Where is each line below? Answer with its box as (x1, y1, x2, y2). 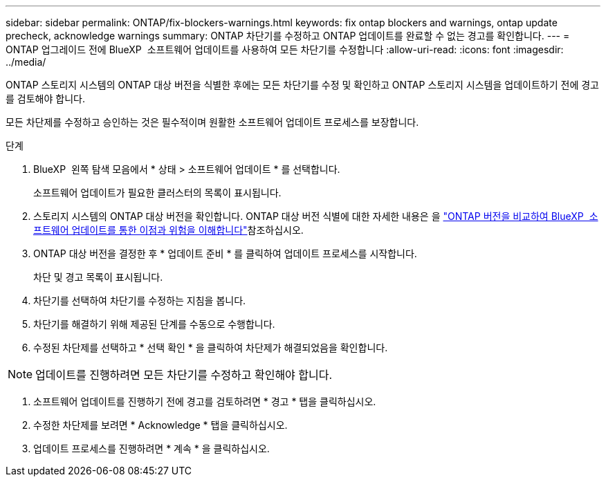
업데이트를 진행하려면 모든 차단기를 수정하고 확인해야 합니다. (35, 368, 333, 382)
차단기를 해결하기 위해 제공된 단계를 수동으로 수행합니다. (33, 318, 275, 330)
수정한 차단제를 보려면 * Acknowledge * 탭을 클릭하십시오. (33, 419, 288, 431)
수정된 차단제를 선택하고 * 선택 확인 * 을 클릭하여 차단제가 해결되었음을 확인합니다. (33, 342, 388, 353)
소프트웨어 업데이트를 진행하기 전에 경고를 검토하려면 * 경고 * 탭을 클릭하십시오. (33, 396, 376, 407)
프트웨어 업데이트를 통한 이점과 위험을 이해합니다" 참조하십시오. (33, 224, 304, 236)
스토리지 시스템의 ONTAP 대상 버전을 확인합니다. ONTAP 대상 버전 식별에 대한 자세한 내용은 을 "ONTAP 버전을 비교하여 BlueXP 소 (33, 210, 598, 222)
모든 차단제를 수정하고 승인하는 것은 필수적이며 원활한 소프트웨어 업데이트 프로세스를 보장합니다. (6, 116, 419, 128)
